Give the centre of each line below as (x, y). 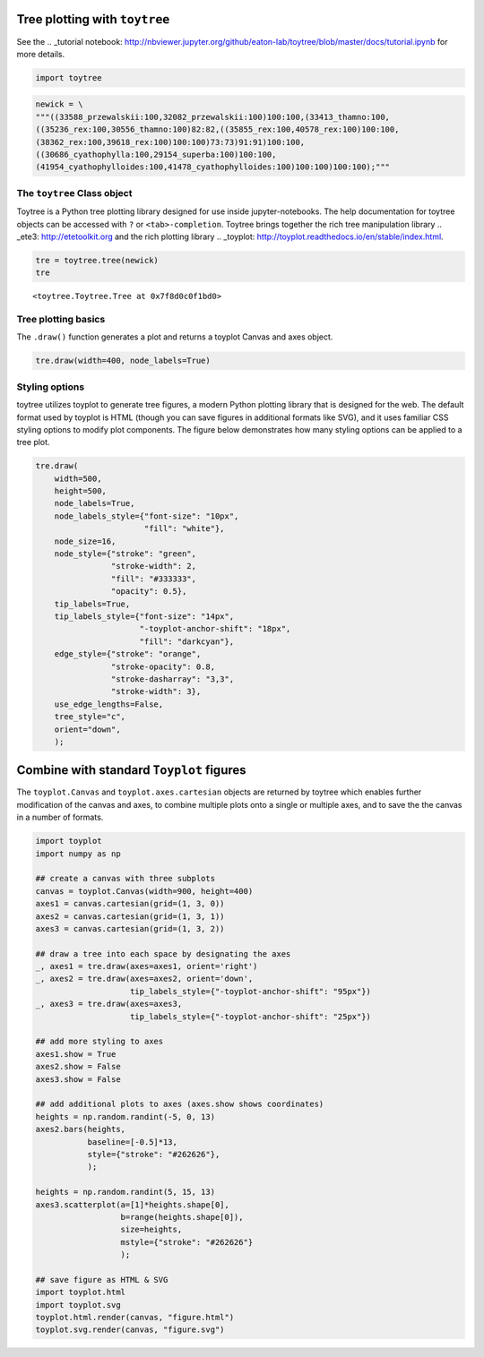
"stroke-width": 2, (154, 566)
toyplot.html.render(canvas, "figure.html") (135, 1318)
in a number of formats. (60, 817)
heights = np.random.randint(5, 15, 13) (125, 1192)
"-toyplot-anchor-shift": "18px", (215, 629)
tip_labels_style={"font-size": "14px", (144, 617)
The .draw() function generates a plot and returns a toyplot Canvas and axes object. (175, 337)
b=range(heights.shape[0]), (182, 1217)
